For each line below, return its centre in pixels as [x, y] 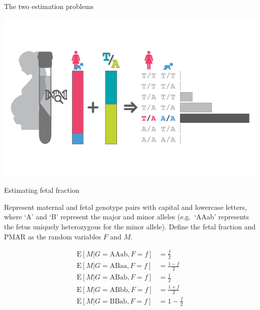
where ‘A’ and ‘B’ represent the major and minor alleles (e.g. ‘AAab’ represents [126, 217]
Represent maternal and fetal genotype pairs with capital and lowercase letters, [125, 207]
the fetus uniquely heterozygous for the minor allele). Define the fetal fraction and [130, 226]
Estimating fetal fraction [42, 190]
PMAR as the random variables [52, 236]
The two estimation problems [49, 6]
